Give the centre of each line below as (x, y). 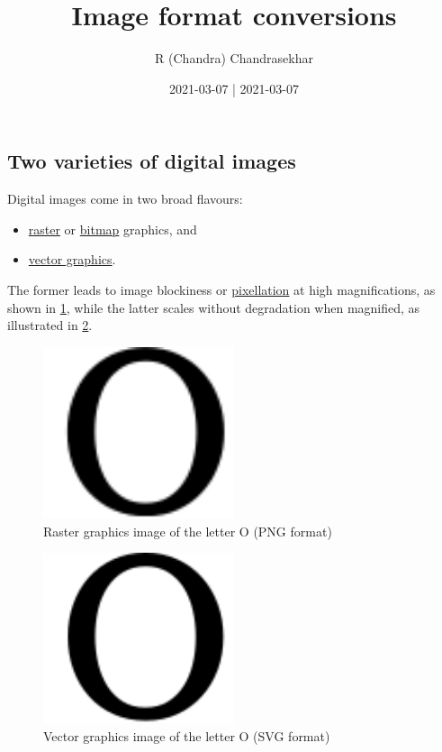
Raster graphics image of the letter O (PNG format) (188, 531)
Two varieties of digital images (152, 161)
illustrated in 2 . (50, 325)
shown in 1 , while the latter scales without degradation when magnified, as (214, 307)
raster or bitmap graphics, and (113, 229)
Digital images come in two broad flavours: (125, 199)
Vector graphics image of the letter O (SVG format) (187, 735)
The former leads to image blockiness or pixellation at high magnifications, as (221, 289)
